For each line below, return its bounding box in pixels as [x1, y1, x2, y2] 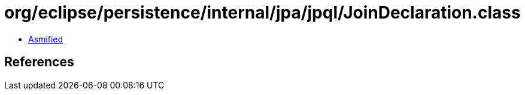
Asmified [28, 33, 63, 44]
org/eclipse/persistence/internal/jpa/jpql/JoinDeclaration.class [4, 2, 521, 23]
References [4, 54, 74, 70]
